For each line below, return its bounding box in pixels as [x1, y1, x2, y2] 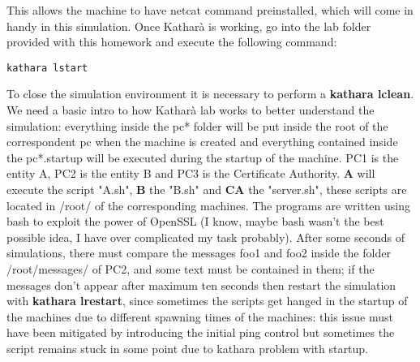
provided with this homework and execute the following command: [6, 33, 337, 50]
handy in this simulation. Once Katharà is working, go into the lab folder [6, 17, 371, 34]
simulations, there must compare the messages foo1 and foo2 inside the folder [6, 244, 391, 261]
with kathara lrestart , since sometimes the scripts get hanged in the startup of [6, 292, 408, 309]
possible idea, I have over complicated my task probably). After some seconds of [6, 228, 405, 245]
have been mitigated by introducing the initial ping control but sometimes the [6, 324, 395, 341]
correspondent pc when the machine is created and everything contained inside [6, 133, 398, 150]
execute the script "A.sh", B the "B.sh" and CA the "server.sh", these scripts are [6, 181, 407, 197]
